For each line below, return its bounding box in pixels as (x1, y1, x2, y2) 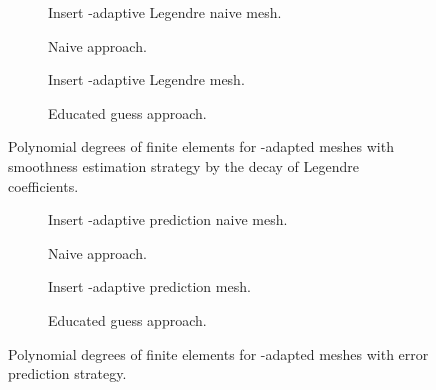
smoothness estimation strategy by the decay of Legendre (8, 155, 360, 176)
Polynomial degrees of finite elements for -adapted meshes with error (8, 343, 429, 364)
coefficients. (8, 175, 79, 196)
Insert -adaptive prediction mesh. (48, 276, 251, 297)
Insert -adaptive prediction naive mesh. (48, 209, 288, 230)
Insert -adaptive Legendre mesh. (48, 69, 245, 90)
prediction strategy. (8, 363, 127, 384)
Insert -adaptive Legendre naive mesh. (48, 2, 282, 22)
